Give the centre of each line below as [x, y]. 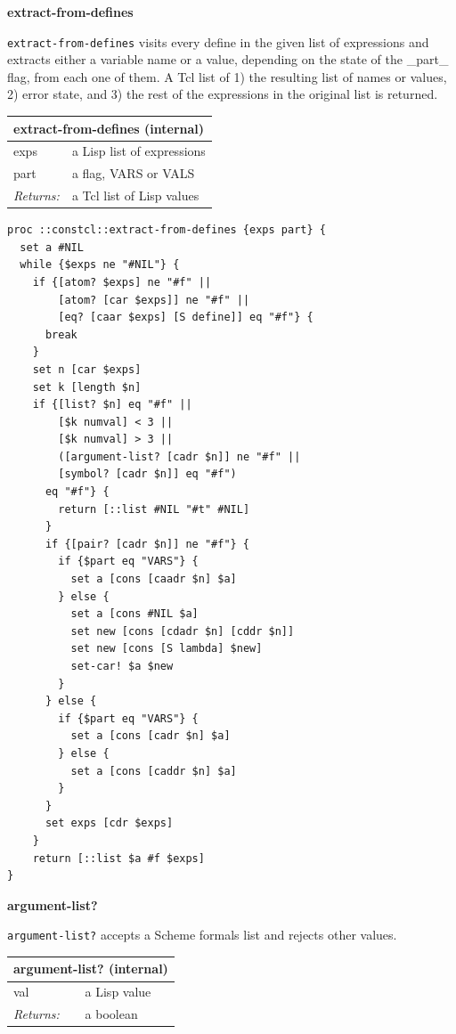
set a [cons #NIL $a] [134, 614]
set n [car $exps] [87, 369]
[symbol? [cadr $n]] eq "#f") [147, 474]
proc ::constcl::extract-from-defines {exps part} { [167, 230]
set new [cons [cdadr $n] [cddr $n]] [183, 631]
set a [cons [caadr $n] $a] [154, 579]
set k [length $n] [87, 387]
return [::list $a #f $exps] [118, 858]
